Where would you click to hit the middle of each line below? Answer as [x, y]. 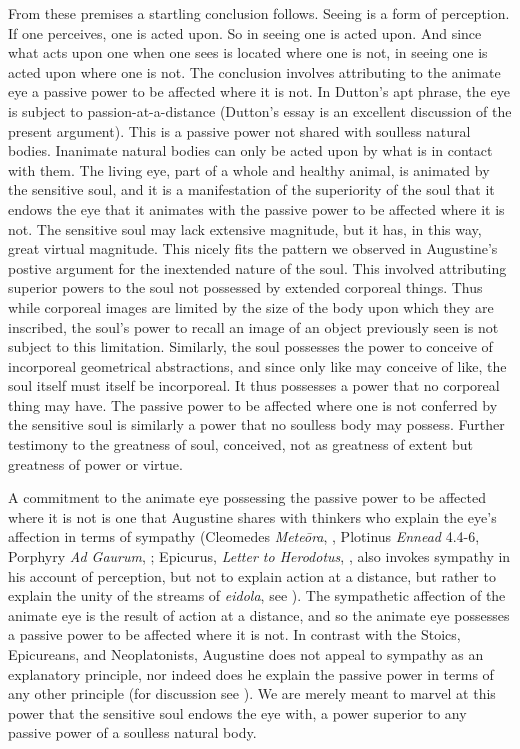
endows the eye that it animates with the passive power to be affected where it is [256, 208]
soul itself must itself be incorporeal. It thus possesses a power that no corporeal [254, 385]
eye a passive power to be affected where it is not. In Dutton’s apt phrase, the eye [259, 91]
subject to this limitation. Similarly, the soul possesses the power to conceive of [250, 346]
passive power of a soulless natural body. [132, 732]
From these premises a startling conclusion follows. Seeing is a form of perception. [259, 13]
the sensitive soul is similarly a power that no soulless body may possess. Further [256, 424]
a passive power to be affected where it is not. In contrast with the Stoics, [234, 634]
